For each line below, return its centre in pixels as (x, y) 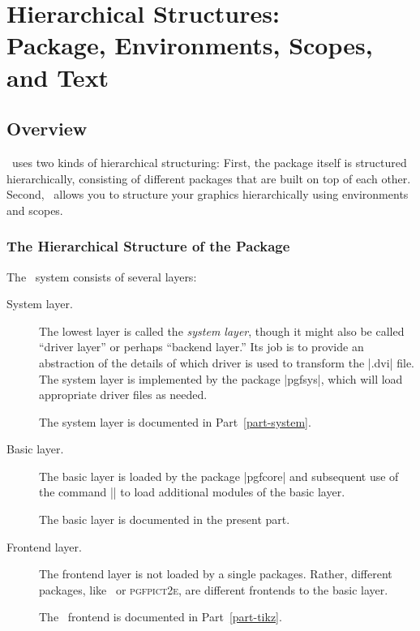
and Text (58, 77)
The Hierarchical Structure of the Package (148, 246)
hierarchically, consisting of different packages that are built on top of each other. (209, 178)
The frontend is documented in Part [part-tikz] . (161, 617)
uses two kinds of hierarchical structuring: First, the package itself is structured (209, 162)
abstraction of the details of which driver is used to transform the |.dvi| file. (227, 362)
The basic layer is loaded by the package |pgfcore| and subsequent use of (219, 476)
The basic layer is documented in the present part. (165, 519)
